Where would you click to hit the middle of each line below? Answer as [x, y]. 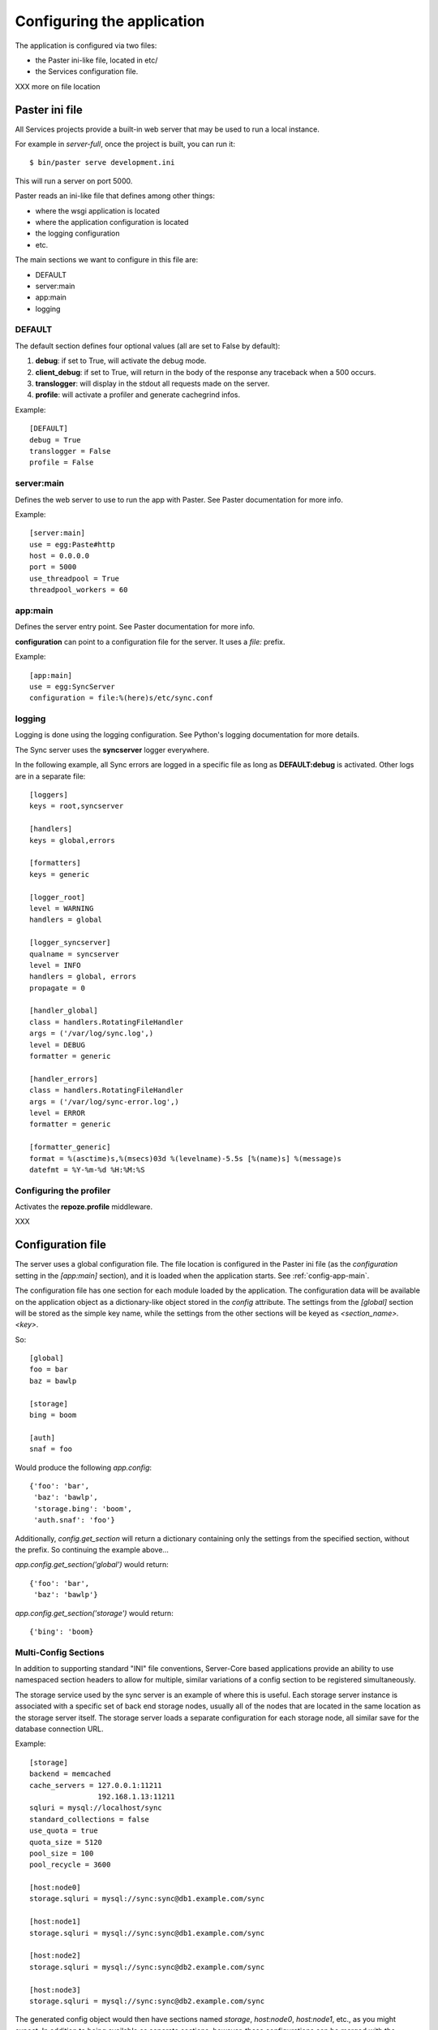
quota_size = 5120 [66, 1842]
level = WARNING [62, 908]
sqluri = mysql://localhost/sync [96, 1808]
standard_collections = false [90, 1819]
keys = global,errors [72, 840]
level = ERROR [57, 1113]
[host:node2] [55, 1956]
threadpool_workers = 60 [79, 590]
